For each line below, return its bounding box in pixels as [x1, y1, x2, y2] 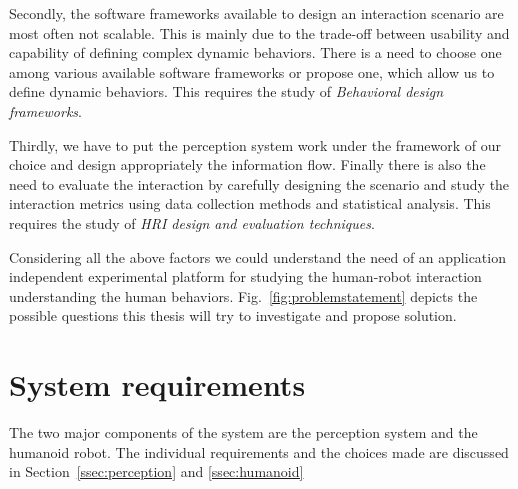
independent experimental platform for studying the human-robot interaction [9, 266, 482, 287]
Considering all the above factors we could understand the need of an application [9, 246, 506, 267]
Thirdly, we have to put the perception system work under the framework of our [9, 134, 501, 155]
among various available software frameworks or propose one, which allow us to [9, 61, 495, 82]
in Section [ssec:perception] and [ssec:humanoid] [9, 461, 304, 482]
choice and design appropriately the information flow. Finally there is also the [9, 154, 486, 175]
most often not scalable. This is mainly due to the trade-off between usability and [9, 22, 510, 43]
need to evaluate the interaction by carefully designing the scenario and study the [9, 173, 510, 194]
